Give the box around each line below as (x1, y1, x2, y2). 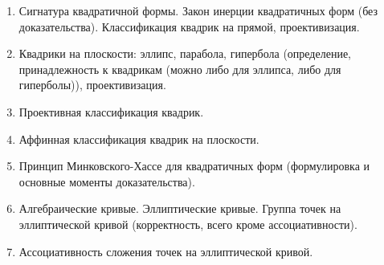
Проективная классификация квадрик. (18, 103, 204, 120)
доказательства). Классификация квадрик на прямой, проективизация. (18, 18, 360, 35)
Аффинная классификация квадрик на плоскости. (18, 130, 259, 147)
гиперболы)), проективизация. (18, 76, 166, 93)
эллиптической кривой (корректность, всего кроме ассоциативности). (18, 215, 357, 232)
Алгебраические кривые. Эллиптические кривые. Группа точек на (18, 200, 341, 217)
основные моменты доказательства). (18, 173, 195, 190)
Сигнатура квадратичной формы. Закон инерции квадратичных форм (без (18, 2, 378, 18)
